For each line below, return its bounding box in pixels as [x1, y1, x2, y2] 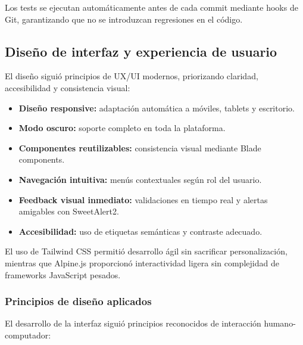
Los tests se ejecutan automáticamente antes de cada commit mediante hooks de [5, 1, 298, 13]
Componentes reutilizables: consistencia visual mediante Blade [18, 141, 261, 154]
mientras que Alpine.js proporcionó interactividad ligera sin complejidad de [5, 256, 279, 269]
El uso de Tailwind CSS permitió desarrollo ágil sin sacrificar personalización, [5, 245, 288, 257]
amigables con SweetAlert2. [18, 205, 119, 217]
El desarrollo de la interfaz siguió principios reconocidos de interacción [5, 317, 261, 330]
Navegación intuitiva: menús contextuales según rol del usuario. [18, 173, 262, 185]
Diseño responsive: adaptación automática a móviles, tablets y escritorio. [18, 101, 295, 114]
